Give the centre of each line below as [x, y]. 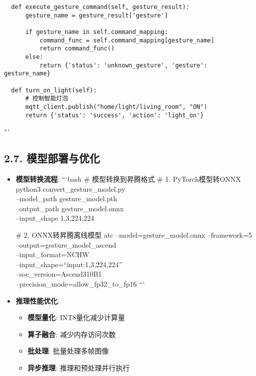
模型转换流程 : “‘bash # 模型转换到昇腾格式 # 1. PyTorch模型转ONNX [128, 179]
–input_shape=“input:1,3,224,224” [69, 264]
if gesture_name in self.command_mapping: [97, 32]
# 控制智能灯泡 [47, 99]
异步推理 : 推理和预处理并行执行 [79, 367]
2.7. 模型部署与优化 [52, 158]
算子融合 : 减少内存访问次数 [72, 334]
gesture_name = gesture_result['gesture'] [97, 15]
